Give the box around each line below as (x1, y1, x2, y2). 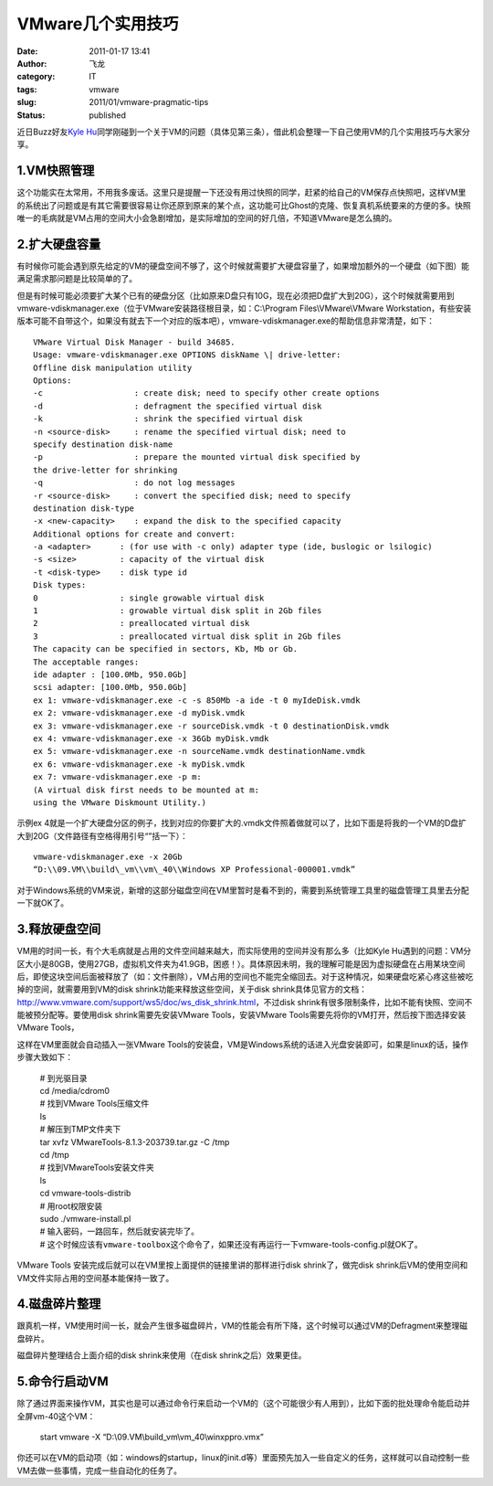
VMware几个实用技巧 (16, 14, 179, 34)
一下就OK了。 (16, 897, 69, 908)
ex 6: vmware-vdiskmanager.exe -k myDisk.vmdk (33, 759, 246, 770)
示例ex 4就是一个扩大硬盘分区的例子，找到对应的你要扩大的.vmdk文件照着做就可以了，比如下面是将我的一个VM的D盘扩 (16, 818, 467, 829)
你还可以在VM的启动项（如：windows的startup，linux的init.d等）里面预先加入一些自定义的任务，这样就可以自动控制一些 (16, 1452, 470, 1463)
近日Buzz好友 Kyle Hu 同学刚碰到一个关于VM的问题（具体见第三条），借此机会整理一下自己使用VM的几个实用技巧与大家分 (16, 126, 470, 137)
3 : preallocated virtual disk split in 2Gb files (33, 631, 341, 642)
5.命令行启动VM (16, 1374, 109, 1389)
